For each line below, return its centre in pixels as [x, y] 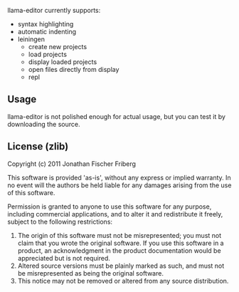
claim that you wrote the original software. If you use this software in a [121, 243]
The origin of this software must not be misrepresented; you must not [119, 235]
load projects [48, 54]
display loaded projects [63, 62]
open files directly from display [74, 69]
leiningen [31, 39]
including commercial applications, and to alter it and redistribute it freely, [115, 214]
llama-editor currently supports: [54, 10]
